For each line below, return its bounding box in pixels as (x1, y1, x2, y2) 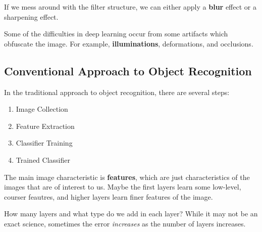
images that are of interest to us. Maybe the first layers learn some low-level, (4, 181, 241, 192)
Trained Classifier (16, 154, 70, 165)
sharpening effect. (4, 11, 59, 22)
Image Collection (16, 104, 68, 114)
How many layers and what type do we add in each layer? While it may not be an (4, 208, 258, 219)
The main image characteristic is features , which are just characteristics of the (4, 171, 250, 182)
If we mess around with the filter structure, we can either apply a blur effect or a (4, 2, 256, 12)
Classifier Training (16, 137, 73, 148)
